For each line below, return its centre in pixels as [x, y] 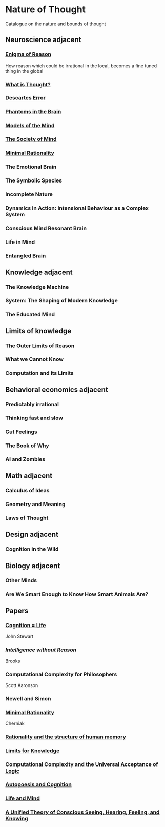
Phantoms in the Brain [33, 112]
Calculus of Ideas [27, 491]
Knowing [17, 818]
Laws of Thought [27, 518]
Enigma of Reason [28, 54]
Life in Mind [20, 242]
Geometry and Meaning [35, 505]
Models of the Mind [30, 126]
